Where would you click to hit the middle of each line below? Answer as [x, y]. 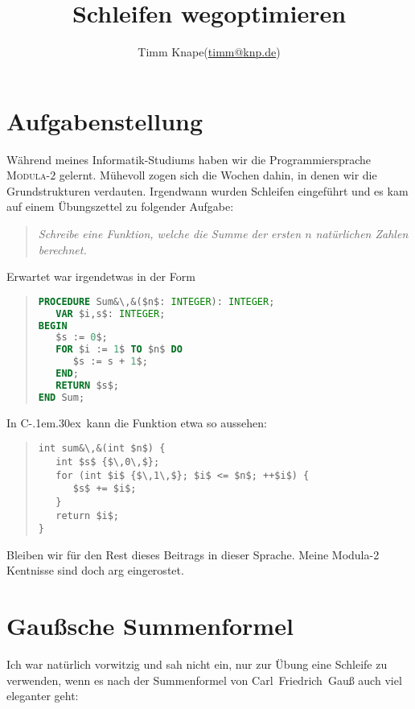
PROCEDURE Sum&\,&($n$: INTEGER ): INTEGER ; [156, 301]
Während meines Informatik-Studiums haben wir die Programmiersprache [189, 159]
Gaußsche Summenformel [150, 626]
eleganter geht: [43, 696]
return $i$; [88, 515]
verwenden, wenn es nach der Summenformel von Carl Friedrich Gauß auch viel [204, 680]
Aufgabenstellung [105, 120]
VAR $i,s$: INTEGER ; [111, 313]
